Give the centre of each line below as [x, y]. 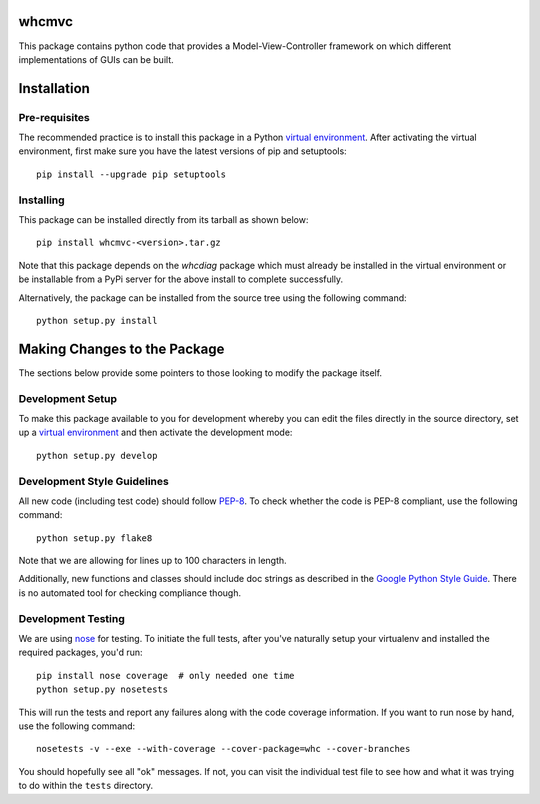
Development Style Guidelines [93, 481]
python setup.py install [97, 320]
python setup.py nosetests [102, 689]
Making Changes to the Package [121, 348]
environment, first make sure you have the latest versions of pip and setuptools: [182, 151]
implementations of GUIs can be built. [96, 59]
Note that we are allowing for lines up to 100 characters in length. [152, 561]
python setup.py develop [97, 455]
